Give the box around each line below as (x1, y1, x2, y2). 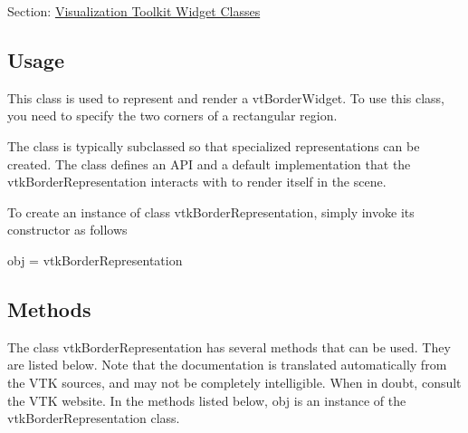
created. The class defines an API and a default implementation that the (7, 154, 411, 173)
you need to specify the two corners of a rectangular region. (7, 106, 338, 125)
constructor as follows (7, 220, 128, 239)
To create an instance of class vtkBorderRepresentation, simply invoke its (7, 202, 415, 221)
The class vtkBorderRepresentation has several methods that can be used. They (7, 337, 451, 356)
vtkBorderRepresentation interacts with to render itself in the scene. (7, 172, 387, 191)
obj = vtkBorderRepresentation (7, 250, 183, 269)
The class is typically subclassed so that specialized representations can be (7, 136, 420, 155)
